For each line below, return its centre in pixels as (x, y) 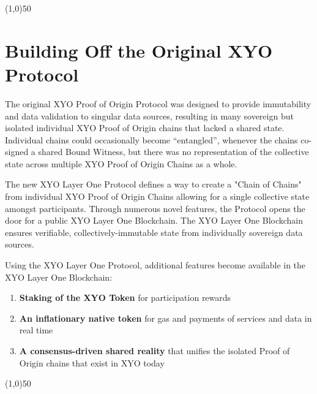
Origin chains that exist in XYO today (92, 362)
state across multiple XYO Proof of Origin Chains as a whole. (121, 163)
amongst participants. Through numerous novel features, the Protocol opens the (155, 208)
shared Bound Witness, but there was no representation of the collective (173, 152)
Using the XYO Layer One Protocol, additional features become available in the (155, 265)
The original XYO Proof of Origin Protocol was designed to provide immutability (158, 103)
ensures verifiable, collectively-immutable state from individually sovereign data (154, 232)
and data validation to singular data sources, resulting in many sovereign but (149, 116)
